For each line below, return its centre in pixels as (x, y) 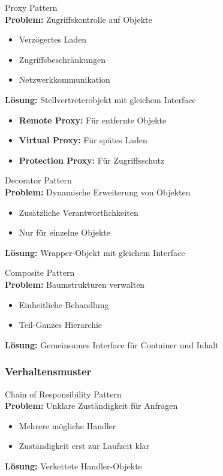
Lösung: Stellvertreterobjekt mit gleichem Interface (100, 99)
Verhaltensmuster (48, 371)
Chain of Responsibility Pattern (63, 394)
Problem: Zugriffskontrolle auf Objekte (79, 19)
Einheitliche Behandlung (64, 304)
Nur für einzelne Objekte (64, 232)
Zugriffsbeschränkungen (62, 59)
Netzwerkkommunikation (64, 79)
